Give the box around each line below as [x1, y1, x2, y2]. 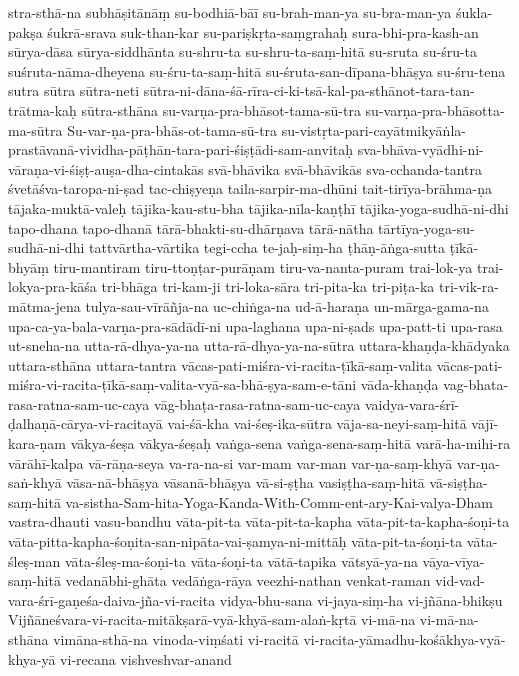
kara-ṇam [8, 433, 66, 454]
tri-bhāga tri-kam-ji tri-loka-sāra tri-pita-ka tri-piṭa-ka [101, 276, 435, 297]
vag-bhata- [443, 374, 509, 395]
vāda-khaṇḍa [360, 374, 439, 395]
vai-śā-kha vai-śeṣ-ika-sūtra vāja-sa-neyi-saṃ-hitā [167, 413, 467, 434]
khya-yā [8, 648, 56, 669]
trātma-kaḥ [8, 99, 77, 120]
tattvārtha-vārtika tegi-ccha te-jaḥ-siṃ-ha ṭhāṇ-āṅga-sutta [88, 237, 446, 258]
